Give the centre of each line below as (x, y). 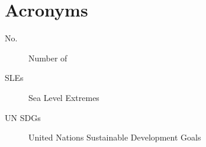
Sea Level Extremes (64, 97)
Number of (48, 58)
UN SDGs (23, 117)
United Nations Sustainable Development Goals (115, 137)
